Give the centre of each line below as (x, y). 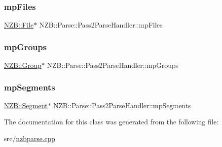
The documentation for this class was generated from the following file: (111, 122)
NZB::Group (23, 65)
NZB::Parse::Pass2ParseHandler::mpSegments (122, 105)
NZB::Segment (26, 105)
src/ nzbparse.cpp (30, 138)
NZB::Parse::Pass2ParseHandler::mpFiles (101, 25)
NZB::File (19, 25)
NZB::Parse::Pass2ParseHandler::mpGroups (113, 65)
